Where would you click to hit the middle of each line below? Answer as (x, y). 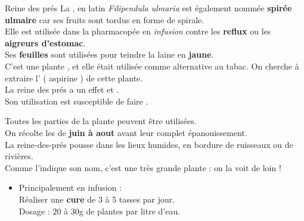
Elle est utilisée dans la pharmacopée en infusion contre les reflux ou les (138, 31)
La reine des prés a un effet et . (62, 89)
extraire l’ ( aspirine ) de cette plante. (74, 78)
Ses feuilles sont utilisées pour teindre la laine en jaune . (109, 54)
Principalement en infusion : (70, 187)
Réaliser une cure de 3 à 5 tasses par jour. (97, 199)
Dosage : (34, 211)
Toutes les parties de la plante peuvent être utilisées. (101, 121)
